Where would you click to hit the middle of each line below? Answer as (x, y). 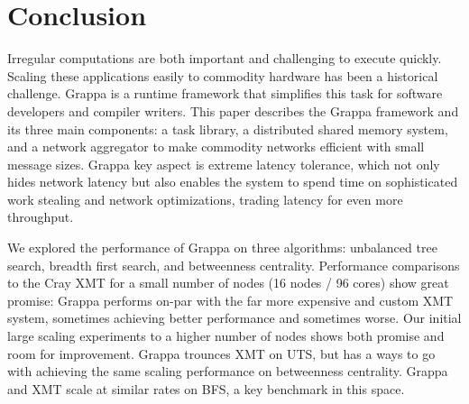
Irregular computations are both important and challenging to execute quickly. (225, 58)
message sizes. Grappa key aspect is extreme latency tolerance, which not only (224, 164)
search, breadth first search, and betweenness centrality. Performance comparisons (234, 265)
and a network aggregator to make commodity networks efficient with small (216, 147)
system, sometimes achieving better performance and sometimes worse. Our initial (234, 318)
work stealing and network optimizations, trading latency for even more (205, 199)
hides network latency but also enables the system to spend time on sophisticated (233, 182)
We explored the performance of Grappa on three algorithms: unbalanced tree (222, 248)
